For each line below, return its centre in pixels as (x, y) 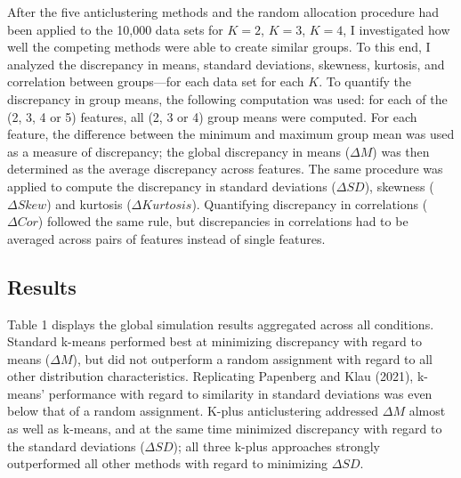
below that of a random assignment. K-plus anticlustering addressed (193, 411)
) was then (401, 151)
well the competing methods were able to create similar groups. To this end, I (219, 47)
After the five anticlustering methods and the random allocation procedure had (223, 12)
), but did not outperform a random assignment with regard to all (253, 358)
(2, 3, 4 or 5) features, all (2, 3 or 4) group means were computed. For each (212, 116)
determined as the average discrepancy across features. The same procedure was (225, 169)
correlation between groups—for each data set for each (156, 81)
